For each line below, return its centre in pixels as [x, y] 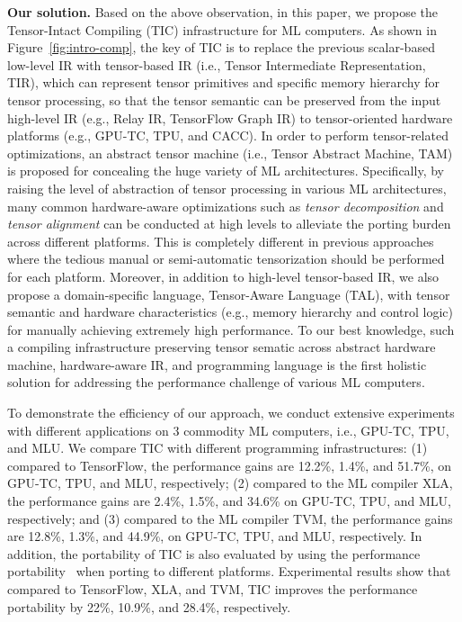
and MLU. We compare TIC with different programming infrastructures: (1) [218, 448]
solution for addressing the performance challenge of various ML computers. [216, 382]
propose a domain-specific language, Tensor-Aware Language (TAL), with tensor [229, 294]
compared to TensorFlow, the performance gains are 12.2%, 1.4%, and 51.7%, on [230, 465]
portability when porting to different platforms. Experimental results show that [229, 571]
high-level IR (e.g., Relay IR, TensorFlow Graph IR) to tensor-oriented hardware [230, 117]
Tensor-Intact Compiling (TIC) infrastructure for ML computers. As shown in [222, 29]
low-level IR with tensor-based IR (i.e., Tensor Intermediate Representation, [217, 64]
